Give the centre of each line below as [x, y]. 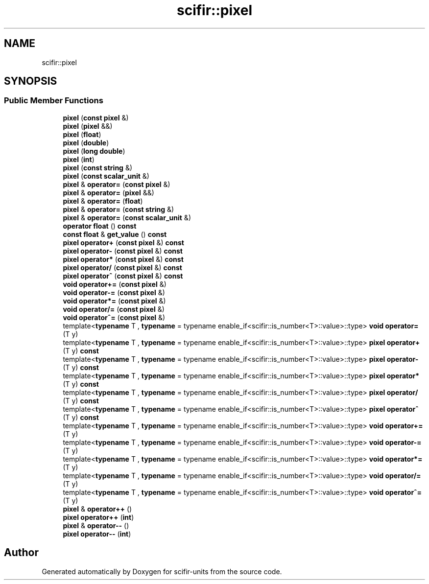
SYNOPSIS [31, 81]
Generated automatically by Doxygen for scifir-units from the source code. [162, 571]
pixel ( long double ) [94, 151]
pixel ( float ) [82, 134]
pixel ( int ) [79, 159]
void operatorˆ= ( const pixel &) [114, 317]
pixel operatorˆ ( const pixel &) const [123, 276]
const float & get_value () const [115, 234]
